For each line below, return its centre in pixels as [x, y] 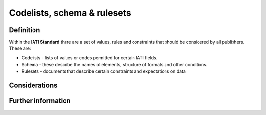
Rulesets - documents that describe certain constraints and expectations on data [103, 71]
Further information [40, 101]
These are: [20, 48]
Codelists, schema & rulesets [70, 13]
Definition [25, 30]
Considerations [33, 85]
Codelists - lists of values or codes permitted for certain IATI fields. [89, 57]
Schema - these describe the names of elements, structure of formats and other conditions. [115, 65]
